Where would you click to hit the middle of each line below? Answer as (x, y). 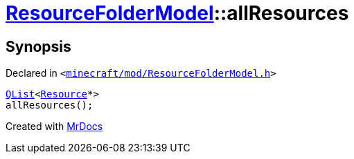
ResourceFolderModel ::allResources (177, 13)
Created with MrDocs (54, 127)
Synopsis (38, 46)
